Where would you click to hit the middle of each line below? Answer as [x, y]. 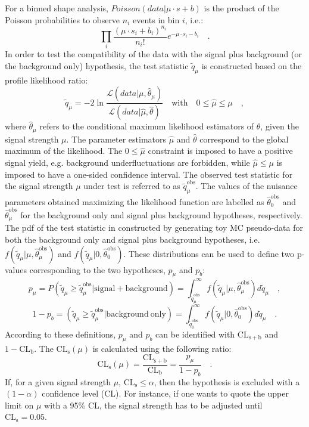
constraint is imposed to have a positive [220, 151]
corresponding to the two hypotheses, [97, 269]
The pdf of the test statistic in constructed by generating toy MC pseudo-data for [154, 228]
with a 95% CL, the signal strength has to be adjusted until [153, 405]
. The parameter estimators [116, 139]
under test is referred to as [132, 186]
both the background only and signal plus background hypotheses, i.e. [132, 239]
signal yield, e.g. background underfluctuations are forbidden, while [127, 162]
